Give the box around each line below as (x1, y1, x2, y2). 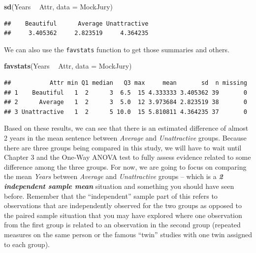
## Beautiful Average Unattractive (4, 20, 149, 27)
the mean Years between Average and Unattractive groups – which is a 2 (4, 171, 223, 181)
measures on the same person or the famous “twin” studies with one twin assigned (4, 229, 252, 239)
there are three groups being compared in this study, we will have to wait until (4, 142, 242, 152)
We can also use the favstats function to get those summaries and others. (4, 44, 229, 54)
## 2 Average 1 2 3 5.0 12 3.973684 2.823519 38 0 (4, 99, 247, 106)
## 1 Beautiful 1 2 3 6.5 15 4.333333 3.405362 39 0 (4, 89, 247, 96)
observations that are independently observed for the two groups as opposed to (4, 200, 242, 211)
